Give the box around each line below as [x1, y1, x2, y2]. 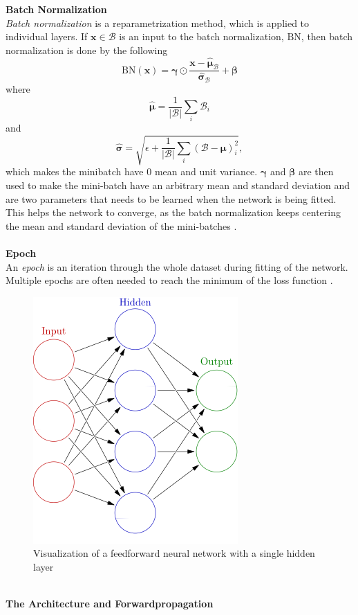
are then [298, 164, 334, 179]
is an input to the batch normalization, [119, 29, 284, 44]
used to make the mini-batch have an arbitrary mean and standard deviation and [6, 178, 350, 193]
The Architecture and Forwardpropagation [6, 596, 214, 611]
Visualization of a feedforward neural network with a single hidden [33, 546, 315, 560]
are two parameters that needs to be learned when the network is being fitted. [6, 191, 337, 206]
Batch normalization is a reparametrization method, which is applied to [6, 15, 310, 30]
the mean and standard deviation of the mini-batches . [6, 218, 237, 233]
